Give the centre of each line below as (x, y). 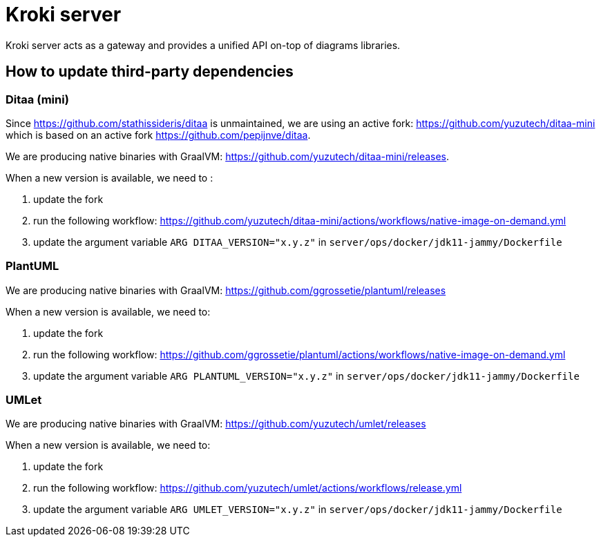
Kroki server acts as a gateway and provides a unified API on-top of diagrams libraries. (203, 45)
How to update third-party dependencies (150, 72)
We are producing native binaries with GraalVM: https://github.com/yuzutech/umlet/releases (216, 424)
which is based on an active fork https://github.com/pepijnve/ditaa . (158, 135)
